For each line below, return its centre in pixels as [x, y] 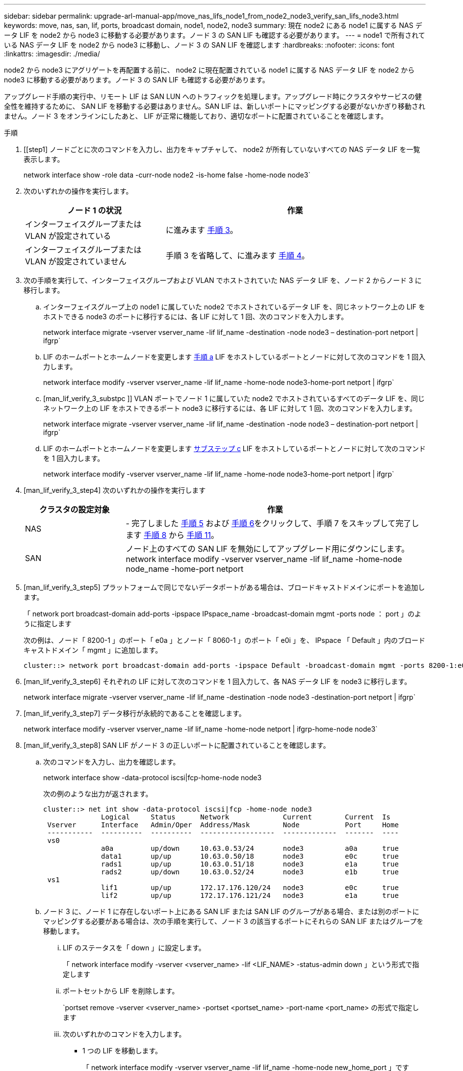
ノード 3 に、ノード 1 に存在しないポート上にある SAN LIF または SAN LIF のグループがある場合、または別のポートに [231, 911]
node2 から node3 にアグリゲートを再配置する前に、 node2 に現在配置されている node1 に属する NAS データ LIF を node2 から [209, 70]
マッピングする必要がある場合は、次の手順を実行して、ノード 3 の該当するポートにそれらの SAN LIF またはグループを [233, 921]
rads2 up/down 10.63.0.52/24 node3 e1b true [250, 872]
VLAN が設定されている [68, 236]
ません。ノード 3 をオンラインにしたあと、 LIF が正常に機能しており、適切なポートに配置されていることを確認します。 [196, 116]
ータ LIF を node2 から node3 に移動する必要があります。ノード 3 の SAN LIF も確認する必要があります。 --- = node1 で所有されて [215, 35]
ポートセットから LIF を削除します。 [121, 991]
